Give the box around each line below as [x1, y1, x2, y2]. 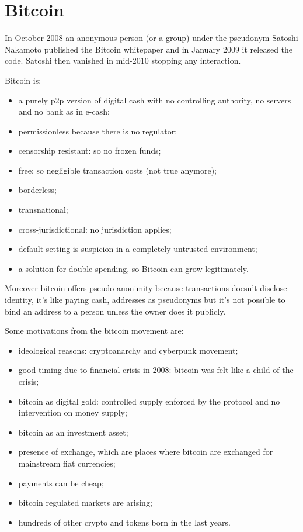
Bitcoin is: [5, 74, 41, 86]
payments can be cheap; [18, 476, 104, 489]
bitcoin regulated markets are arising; [18, 496, 152, 509]
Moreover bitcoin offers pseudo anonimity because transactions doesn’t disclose [5, 282, 287, 294]
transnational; [18, 203, 68, 216]
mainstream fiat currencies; [18, 457, 116, 469]
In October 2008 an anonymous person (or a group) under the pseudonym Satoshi [5, 32, 298, 44]
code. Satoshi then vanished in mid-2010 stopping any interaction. [5, 54, 241, 67]
